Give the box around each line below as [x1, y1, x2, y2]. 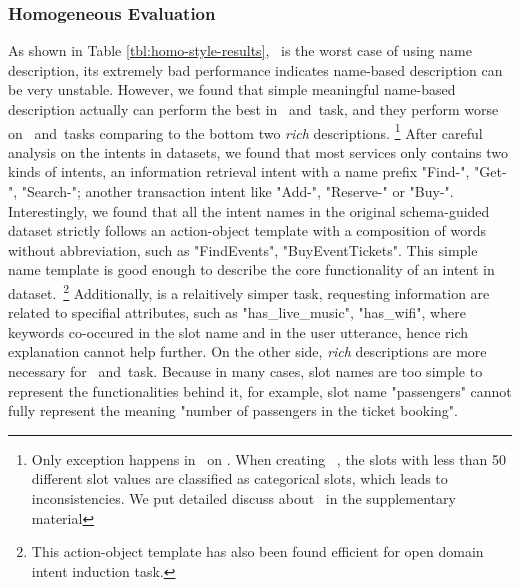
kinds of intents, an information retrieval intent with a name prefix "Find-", [8, 161, 470, 182]
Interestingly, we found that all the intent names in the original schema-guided [8, 200, 490, 221]
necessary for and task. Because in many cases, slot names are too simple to [8, 361, 483, 382]
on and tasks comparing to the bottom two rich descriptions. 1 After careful [8, 119, 483, 143]
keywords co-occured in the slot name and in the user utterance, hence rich [8, 321, 469, 342]
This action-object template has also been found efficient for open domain [31, 541, 484, 562]
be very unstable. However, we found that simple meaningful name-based [8, 79, 456, 100]
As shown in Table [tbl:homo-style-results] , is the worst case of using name [8, 40, 472, 61]
